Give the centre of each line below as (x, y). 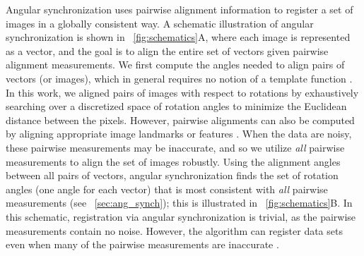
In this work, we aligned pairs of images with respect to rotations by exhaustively (182, 92)
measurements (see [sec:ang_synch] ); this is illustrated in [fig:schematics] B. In (179, 203)
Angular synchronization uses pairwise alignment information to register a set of (180, 9)
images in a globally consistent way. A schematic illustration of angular (160, 23)
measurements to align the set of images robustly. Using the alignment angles (173, 161)
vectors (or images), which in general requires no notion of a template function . (179, 78)
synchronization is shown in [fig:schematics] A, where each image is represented (178, 37)
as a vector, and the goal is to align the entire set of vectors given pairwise (167, 50)
